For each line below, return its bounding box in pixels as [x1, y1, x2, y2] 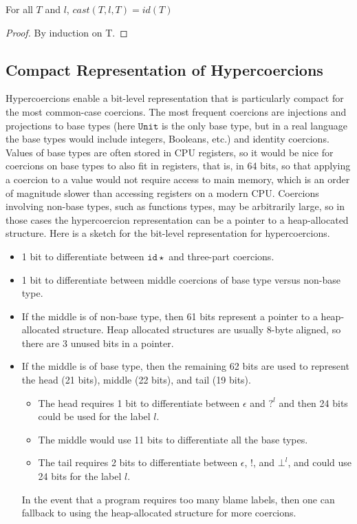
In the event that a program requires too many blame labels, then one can [21, 492, 335, 506]
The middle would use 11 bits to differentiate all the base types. [38, 432, 308, 446]
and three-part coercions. [169, 249, 274, 263]
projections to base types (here [6, 118, 136, 132]
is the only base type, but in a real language [161, 118, 347, 132]
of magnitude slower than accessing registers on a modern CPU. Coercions [6, 185, 319, 200]
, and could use [288, 455, 352, 470]
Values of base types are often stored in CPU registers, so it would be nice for [6, 145, 334, 159]
